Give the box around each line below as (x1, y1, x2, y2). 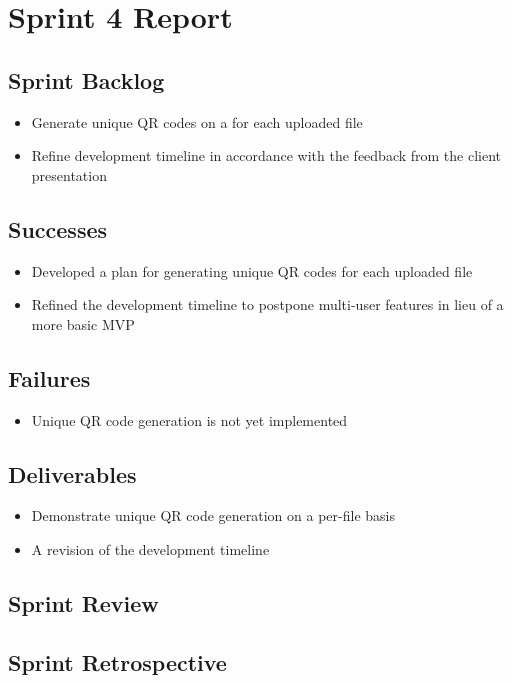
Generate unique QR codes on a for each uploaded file (31, 111, 363, 132)
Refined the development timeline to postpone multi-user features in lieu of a (31, 294, 504, 315)
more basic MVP (31, 313, 135, 334)
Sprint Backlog (8, 64, 165, 95)
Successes (8, 213, 108, 244)
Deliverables (8, 458, 137, 489)
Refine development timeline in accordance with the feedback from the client (31, 145, 502, 166)
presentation (31, 164, 107, 185)
